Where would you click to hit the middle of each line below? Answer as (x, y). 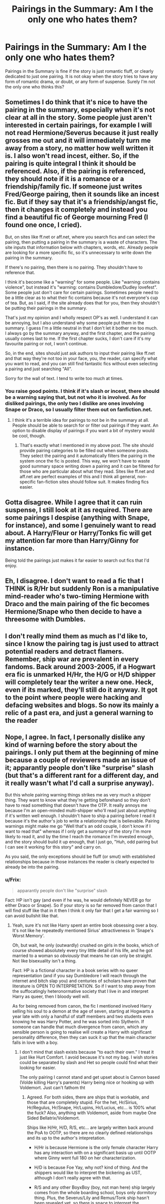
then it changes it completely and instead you (76, 210)
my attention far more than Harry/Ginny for (72, 541)
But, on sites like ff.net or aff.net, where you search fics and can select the (80, 237)
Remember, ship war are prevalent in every (72, 659)
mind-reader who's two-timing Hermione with (77, 596)
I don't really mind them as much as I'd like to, (76, 636)
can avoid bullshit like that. (32, 916)
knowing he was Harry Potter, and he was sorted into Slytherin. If (78, 1021)
